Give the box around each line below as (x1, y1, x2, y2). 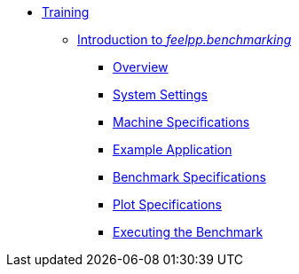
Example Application (113, 142, 232, 157)
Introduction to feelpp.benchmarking (77, 32, 292, 47)
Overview (113, 59, 169, 74)
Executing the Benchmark (113, 224, 264, 239)
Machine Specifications (113, 114, 250, 129)
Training (42, 4, 90, 20)
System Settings (113, 87, 208, 102)
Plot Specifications (113, 197, 222, 212)
